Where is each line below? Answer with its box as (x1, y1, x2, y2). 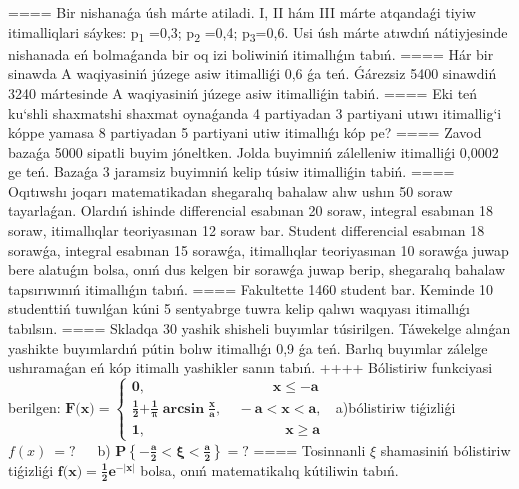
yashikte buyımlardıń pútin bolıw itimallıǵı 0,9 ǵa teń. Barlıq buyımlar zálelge (8, 337, 488, 358)
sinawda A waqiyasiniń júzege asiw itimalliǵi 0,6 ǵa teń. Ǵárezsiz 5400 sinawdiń (8, 63, 497, 84)
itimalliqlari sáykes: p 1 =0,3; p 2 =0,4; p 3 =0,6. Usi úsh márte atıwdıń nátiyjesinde (8, 21, 508, 45)
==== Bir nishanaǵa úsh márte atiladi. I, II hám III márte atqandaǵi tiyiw (8, 2, 476, 22)
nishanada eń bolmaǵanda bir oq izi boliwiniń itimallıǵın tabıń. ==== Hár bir (8, 43, 494, 64)
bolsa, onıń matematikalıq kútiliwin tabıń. (140, 459, 399, 480)
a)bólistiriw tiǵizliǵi (335, 396, 456, 417)
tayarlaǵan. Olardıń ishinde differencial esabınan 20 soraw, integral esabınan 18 (8, 200, 494, 221)
